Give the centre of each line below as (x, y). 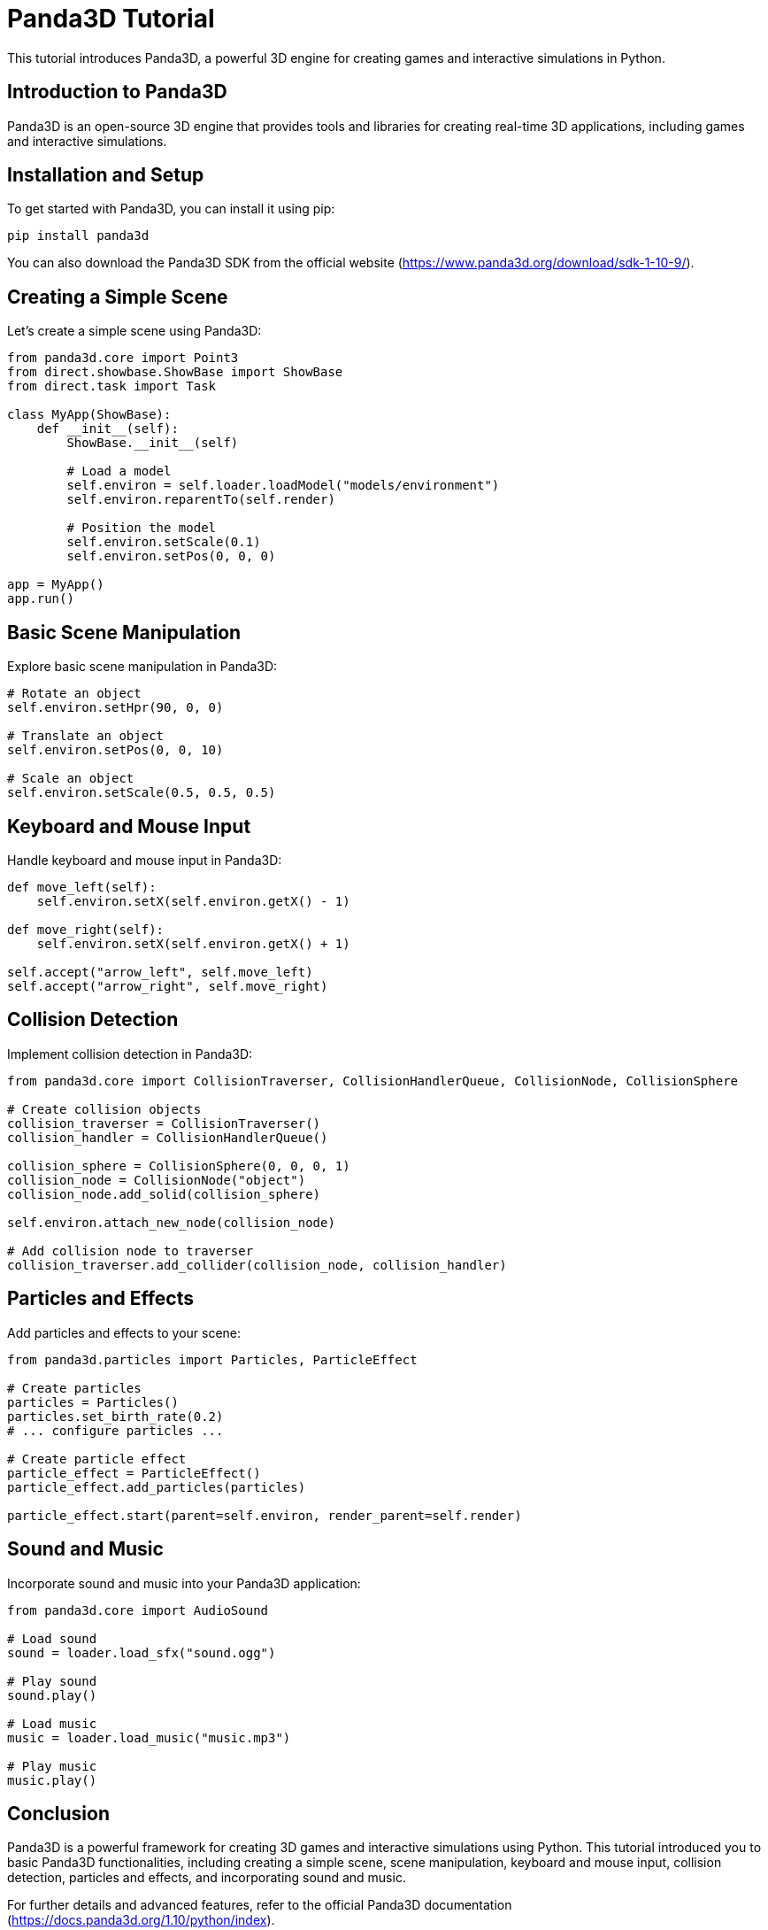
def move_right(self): (86, 929)
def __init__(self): (108, 429)
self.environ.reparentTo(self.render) (201, 500)
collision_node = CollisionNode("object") (157, 1180)
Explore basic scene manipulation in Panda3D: (142, 667)
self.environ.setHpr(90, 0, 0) (115, 708)
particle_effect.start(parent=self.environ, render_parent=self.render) (265, 1515)
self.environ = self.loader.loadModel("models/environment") (283, 486)
